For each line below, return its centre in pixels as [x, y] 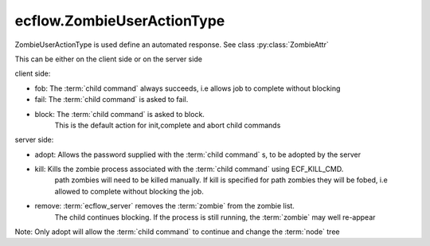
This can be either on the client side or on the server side [109, 59]
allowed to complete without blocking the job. [129, 191]
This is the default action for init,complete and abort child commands [168, 125]
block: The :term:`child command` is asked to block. [119, 114]
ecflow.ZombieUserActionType [120, 21]
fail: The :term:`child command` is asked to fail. [111, 100]
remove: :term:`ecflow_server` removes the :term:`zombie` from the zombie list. [164, 206]
